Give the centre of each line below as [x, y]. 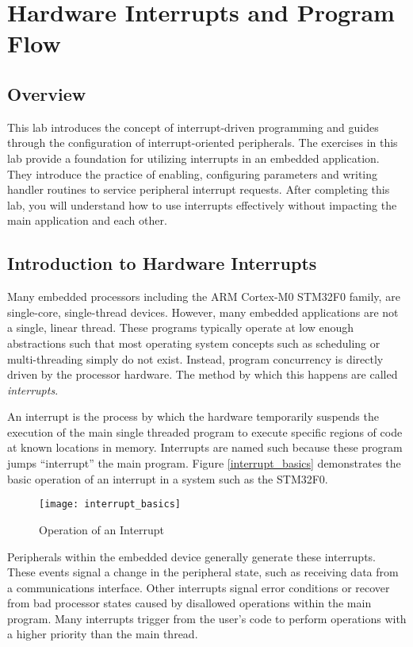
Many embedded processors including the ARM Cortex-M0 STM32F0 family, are [204, 297]
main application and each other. [87, 220]
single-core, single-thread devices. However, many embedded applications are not [203, 312]
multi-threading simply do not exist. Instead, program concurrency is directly [195, 358]
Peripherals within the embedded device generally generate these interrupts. [191, 556]
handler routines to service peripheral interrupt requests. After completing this [199, 189]
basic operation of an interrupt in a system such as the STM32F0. [168, 478]
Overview [47, 93]
